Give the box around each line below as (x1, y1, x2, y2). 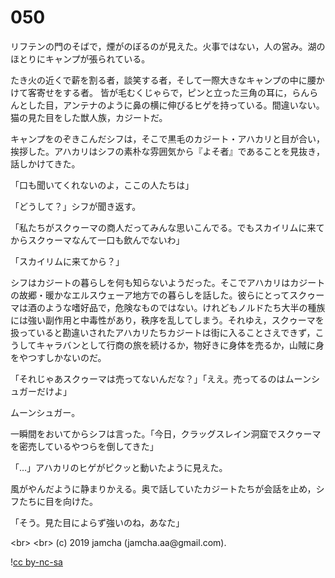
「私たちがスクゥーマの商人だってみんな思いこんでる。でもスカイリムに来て (10, 221, 325, 233)
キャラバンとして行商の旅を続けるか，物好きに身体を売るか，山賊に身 (36, 339, 325, 351)
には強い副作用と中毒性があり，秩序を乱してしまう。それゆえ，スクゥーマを (10, 314, 325, 326)
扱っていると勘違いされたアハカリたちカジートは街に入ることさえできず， (10, 326, 316, 338)
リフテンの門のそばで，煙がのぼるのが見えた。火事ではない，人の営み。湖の (10, 40, 326, 52)
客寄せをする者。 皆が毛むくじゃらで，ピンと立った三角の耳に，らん (27, 86, 310, 98)
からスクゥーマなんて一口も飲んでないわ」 (10, 234, 185, 246)
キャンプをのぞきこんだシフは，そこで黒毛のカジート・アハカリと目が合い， (10, 132, 326, 145)
